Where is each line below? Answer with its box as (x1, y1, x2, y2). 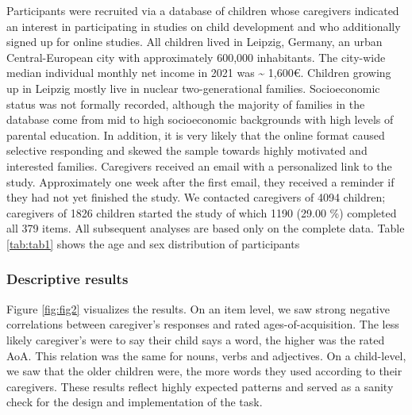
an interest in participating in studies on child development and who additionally (6, 17, 401, 34)
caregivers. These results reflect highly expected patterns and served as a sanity (6, 378, 394, 394)
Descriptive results (6, 269, 129, 289)
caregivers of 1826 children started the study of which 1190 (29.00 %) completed (6, 204, 397, 221)
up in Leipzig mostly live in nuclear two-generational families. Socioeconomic (6, 79, 380, 96)
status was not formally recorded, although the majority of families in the (6, 95, 365, 112)
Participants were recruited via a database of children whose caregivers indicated (6, 2, 399, 18)
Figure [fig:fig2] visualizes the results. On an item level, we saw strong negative (6, 300, 390, 317)
